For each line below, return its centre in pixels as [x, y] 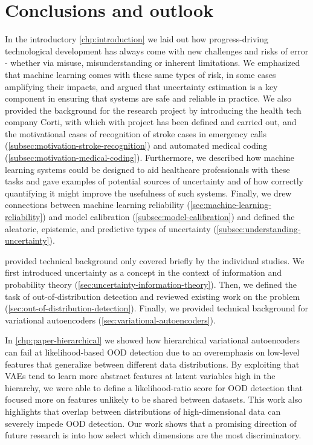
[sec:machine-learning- [231, 205]
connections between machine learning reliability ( [98, 205]
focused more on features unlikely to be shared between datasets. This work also [154, 399]
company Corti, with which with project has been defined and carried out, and [151, 122]
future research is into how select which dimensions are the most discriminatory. [153, 435]
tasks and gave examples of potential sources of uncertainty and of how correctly [154, 181]
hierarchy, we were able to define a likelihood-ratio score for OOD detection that [154, 387]
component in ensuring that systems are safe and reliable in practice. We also [148, 98]
